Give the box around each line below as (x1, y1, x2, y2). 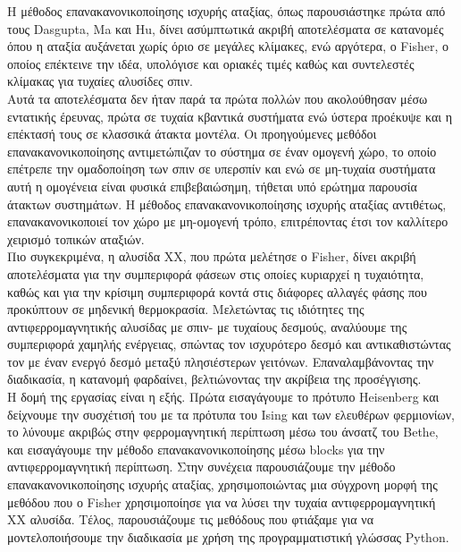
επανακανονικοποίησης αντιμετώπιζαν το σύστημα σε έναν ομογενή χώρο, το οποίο (7, 141, 437, 160)
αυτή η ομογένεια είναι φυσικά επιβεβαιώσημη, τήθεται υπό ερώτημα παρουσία (7, 176, 417, 195)
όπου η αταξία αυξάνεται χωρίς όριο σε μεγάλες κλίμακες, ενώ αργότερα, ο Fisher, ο (7, 37, 448, 55)
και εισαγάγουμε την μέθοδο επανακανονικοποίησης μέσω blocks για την (7, 439, 385, 458)
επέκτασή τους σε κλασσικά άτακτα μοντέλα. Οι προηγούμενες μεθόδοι (7, 124, 377, 143)
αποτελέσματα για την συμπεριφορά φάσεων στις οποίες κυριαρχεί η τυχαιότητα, (7, 264, 424, 283)
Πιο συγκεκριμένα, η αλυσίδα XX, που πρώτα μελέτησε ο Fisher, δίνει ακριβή (7, 247, 416, 266)
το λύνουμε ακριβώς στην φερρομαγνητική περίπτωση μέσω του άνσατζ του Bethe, (7, 422, 439, 441)
